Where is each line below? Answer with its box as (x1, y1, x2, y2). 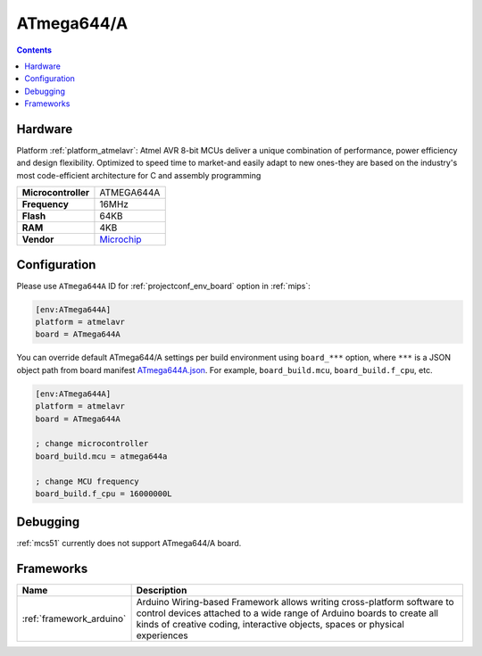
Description (136, 585, 187, 597)
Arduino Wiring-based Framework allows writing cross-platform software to (136, 596, 454, 609)
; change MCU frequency (35, 476, 140, 486)
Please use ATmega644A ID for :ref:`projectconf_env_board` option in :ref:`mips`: (16, 280, 312, 291)
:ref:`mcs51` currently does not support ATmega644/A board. (16, 538, 242, 549)
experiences (136, 629, 188, 642)
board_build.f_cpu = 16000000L (35, 488, 173, 499)
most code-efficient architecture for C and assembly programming (16, 170, 262, 180)
